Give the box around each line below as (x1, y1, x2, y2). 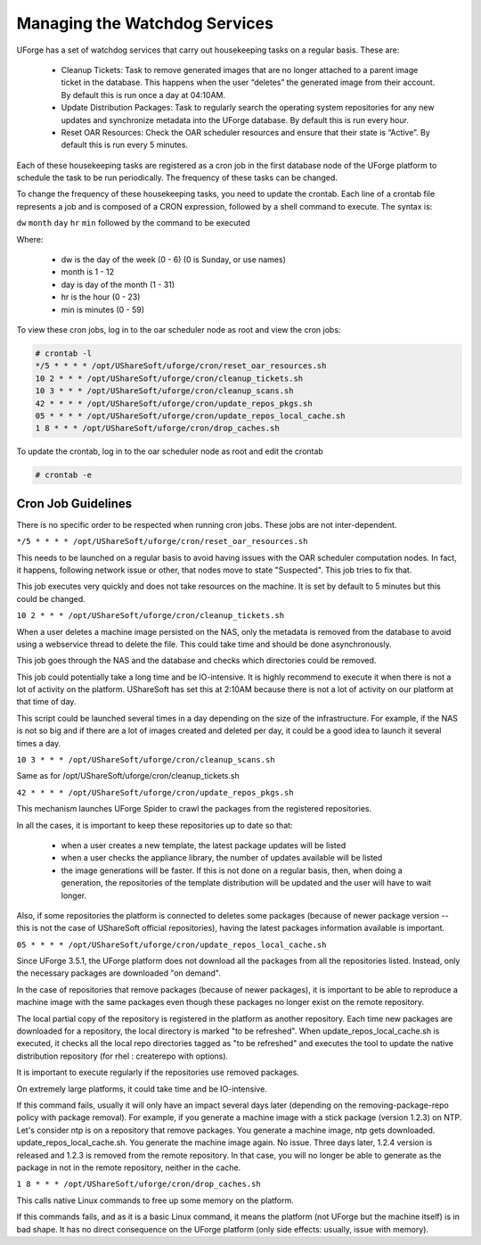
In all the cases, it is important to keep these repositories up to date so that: (16, 820, 293, 830)
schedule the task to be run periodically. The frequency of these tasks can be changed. (16, 172, 338, 183)
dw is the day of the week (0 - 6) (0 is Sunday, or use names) (61, 254, 287, 265)
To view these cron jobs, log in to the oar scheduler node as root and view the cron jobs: (16, 324, 341, 334)
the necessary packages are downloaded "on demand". (16, 968, 222, 978)
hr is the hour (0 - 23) (61, 292, 141, 302)
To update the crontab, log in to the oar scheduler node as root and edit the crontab (16, 446, 324, 457)
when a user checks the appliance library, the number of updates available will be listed (61, 853, 383, 863)
